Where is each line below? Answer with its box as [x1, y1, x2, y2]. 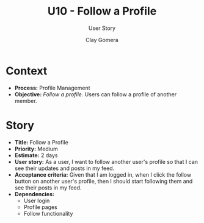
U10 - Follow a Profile [47, 4, 157, 18]
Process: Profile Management [14, 84, 90, 91]
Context [5, 64, 48, 77]
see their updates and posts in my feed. [14, 165, 115, 172]
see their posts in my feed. [14, 184, 82, 191]
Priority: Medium [14, 145, 59, 152]
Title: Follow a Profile [14, 138, 68, 146]
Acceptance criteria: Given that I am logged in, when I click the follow [14, 171, 192, 178]
